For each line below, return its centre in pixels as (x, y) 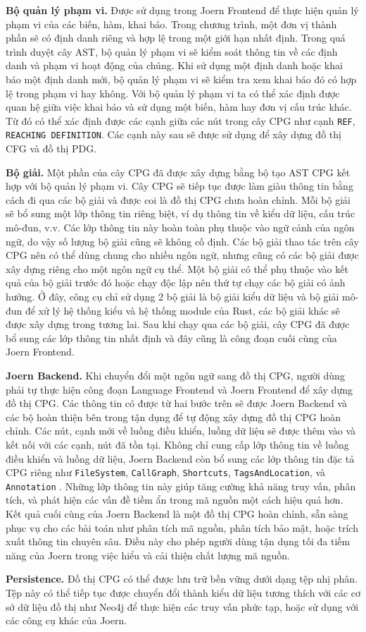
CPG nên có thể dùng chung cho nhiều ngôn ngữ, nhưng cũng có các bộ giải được (182, 255)
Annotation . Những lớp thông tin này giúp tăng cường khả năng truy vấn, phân (181, 486)
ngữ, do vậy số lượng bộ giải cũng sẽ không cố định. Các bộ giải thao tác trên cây (182, 241)
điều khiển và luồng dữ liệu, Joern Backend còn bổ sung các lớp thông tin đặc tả (180, 458)
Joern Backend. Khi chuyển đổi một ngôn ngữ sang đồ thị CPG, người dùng (175, 375)
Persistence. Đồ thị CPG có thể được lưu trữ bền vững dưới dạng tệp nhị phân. (182, 579)
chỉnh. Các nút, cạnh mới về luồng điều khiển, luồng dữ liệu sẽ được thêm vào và (181, 431)
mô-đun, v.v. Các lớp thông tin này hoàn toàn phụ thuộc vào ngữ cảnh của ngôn (180, 227)
